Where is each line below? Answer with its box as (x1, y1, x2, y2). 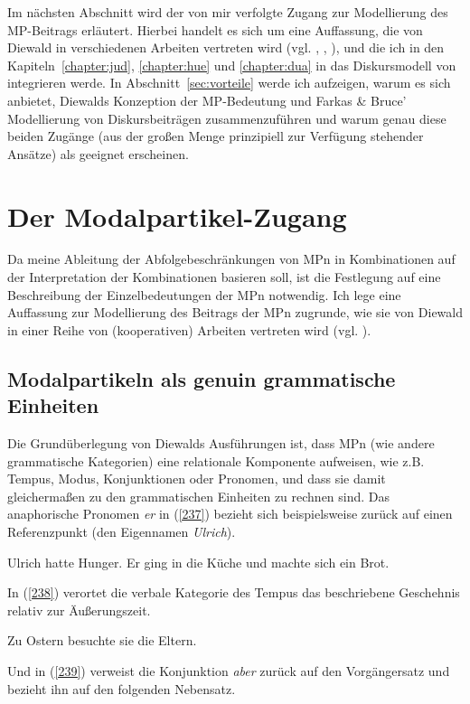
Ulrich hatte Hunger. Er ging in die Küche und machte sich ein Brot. (7, 552, 390, 571)
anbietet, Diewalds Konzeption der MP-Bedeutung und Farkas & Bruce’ (7, 90, 407, 109)
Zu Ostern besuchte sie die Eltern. (7, 631, 197, 650)
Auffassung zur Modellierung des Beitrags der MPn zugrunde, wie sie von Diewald (7, 303, 463, 322)
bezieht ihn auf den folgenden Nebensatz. (7, 679, 236, 698)
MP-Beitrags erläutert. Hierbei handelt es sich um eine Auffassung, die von (7, 20, 423, 39)
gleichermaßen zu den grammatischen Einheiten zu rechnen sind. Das (7, 486, 390, 505)
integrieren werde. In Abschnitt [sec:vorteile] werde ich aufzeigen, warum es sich (7, 73, 451, 92)
